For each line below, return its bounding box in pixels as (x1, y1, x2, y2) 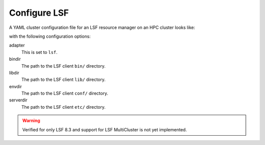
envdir (9, 83, 22, 89)
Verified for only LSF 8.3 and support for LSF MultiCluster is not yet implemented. (22, 126, 187, 132)
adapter (9, 42, 25, 48)
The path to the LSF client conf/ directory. (21, 91, 108, 97)
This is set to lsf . (21, 49, 57, 55)
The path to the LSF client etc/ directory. (21, 104, 106, 110)
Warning (22, 118, 40, 123)
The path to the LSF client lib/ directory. (21, 76, 106, 83)
